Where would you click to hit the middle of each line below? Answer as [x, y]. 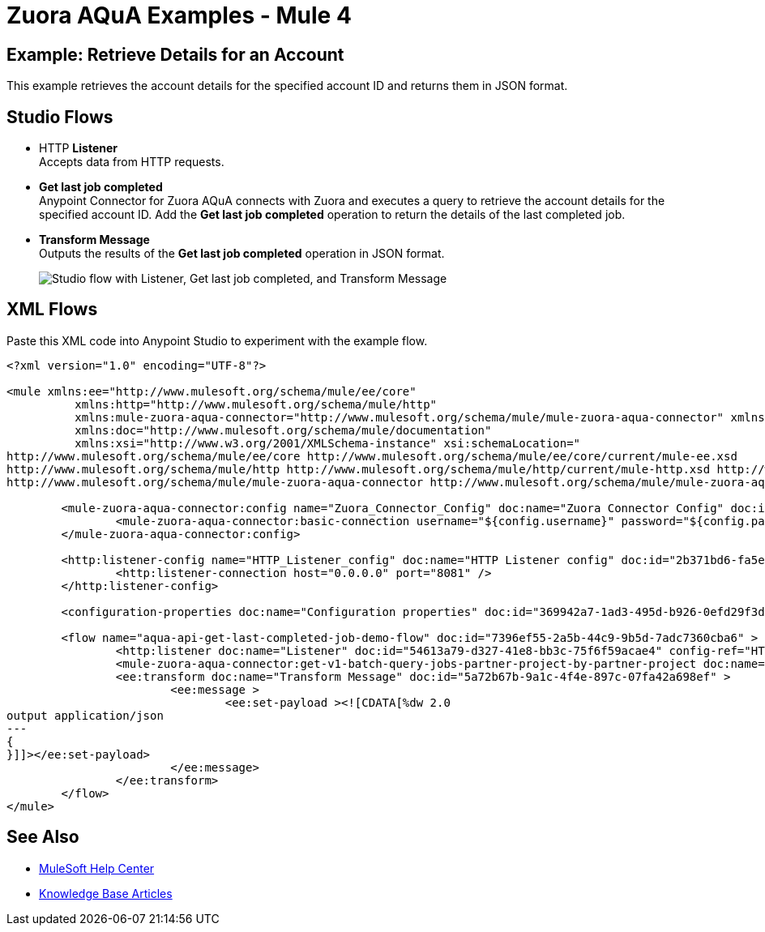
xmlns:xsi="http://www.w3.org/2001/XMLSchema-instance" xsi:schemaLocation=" [328, 443]
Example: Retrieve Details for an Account [175, 54]
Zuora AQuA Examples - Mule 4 [179, 15]
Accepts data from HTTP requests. [132, 162]
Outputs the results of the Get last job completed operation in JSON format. [242, 254]
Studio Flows [60, 117]
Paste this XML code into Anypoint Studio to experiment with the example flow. [217, 340]
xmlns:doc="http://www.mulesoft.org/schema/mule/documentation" [283, 430]
